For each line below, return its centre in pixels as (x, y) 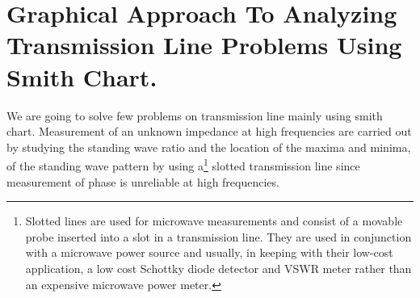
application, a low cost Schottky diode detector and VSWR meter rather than (218, 268)
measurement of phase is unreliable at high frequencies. (143, 181)
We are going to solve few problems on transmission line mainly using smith (195, 115)
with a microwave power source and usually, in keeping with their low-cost (209, 252)
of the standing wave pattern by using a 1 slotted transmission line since (183, 164)
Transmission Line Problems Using (204, 45)
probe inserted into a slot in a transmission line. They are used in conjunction (218, 236)
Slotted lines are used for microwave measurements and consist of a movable (214, 221)
